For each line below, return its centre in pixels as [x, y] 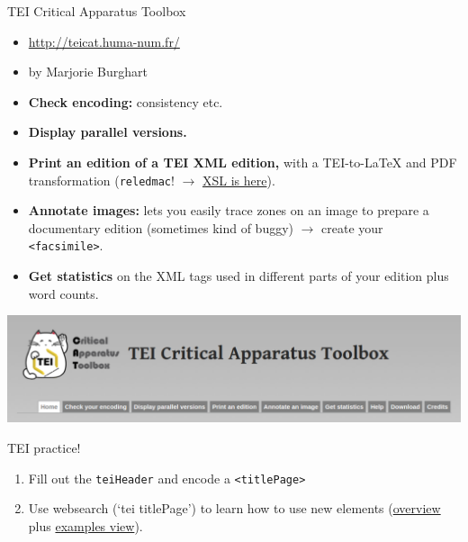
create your [352, 227]
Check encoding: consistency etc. [126, 101]
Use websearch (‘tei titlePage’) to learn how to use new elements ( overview [234, 508]
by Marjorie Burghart [88, 72]
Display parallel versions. [108, 132]
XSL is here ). [238, 180]
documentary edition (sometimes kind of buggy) [161, 227]
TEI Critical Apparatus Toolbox [97, 11]
